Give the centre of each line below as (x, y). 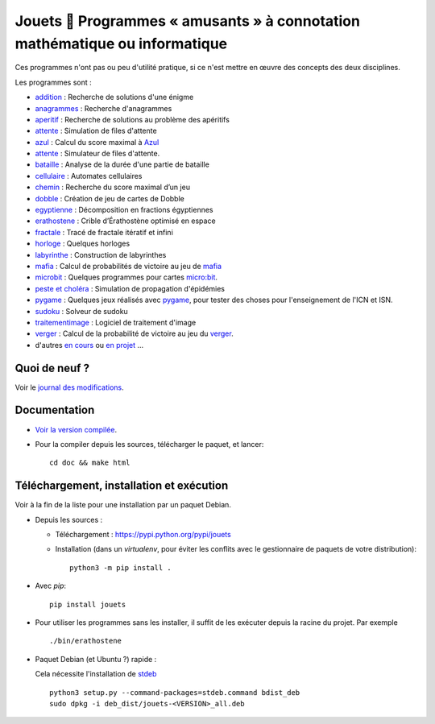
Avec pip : (51, 586)
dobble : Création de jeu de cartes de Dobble (110, 198)
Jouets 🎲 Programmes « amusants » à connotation (187, 21)
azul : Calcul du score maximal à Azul (97, 142)
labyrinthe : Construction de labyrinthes (101, 254)
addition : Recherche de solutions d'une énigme (114, 97)
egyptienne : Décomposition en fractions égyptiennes (124, 210)
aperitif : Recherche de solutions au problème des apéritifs (132, 119)
